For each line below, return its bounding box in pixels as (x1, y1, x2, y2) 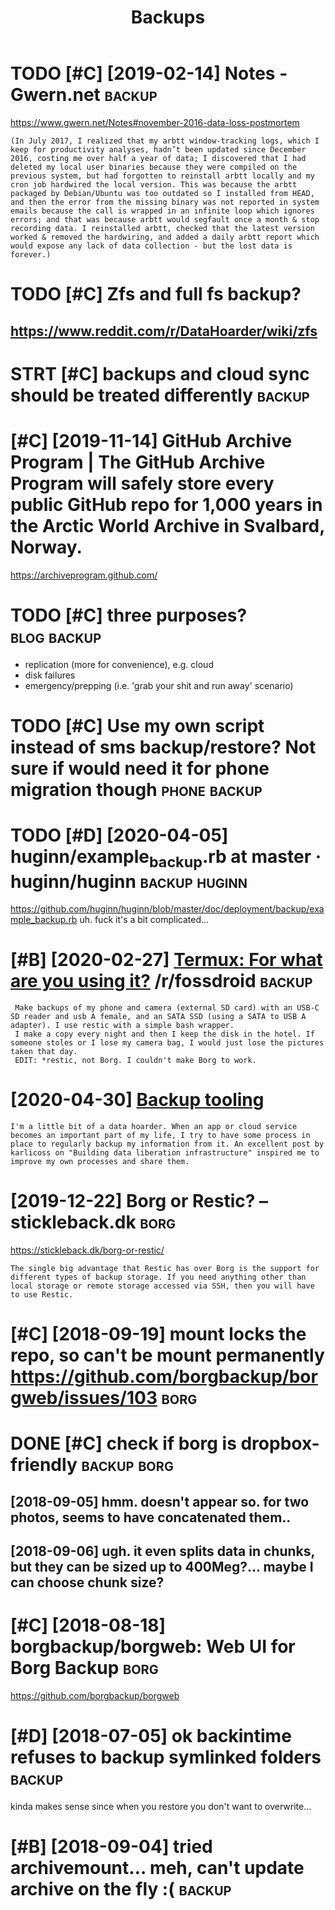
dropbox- (240, 1432, 320, 1455)
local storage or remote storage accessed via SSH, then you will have (10, 1281, 315, 1291)
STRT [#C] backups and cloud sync (10, 362, 310, 385)
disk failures (24, 669, 76, 681)
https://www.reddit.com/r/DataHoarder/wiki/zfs (10, 322, 318, 340)
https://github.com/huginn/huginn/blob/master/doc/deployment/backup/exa (10, 903, 325, 915)
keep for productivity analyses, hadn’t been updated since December (10, 144, 307, 155)
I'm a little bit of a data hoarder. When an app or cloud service (10, 1122, 298, 1132)
